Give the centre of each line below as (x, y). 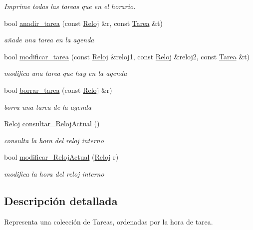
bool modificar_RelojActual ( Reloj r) (61, 157)
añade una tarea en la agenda (49, 40)
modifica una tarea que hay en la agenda (66, 73)
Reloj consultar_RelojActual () (52, 123)
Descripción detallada (61, 200)
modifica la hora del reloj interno (54, 173)
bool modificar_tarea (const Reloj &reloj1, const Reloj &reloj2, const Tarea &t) (127, 56)
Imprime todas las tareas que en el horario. (70, 6)
